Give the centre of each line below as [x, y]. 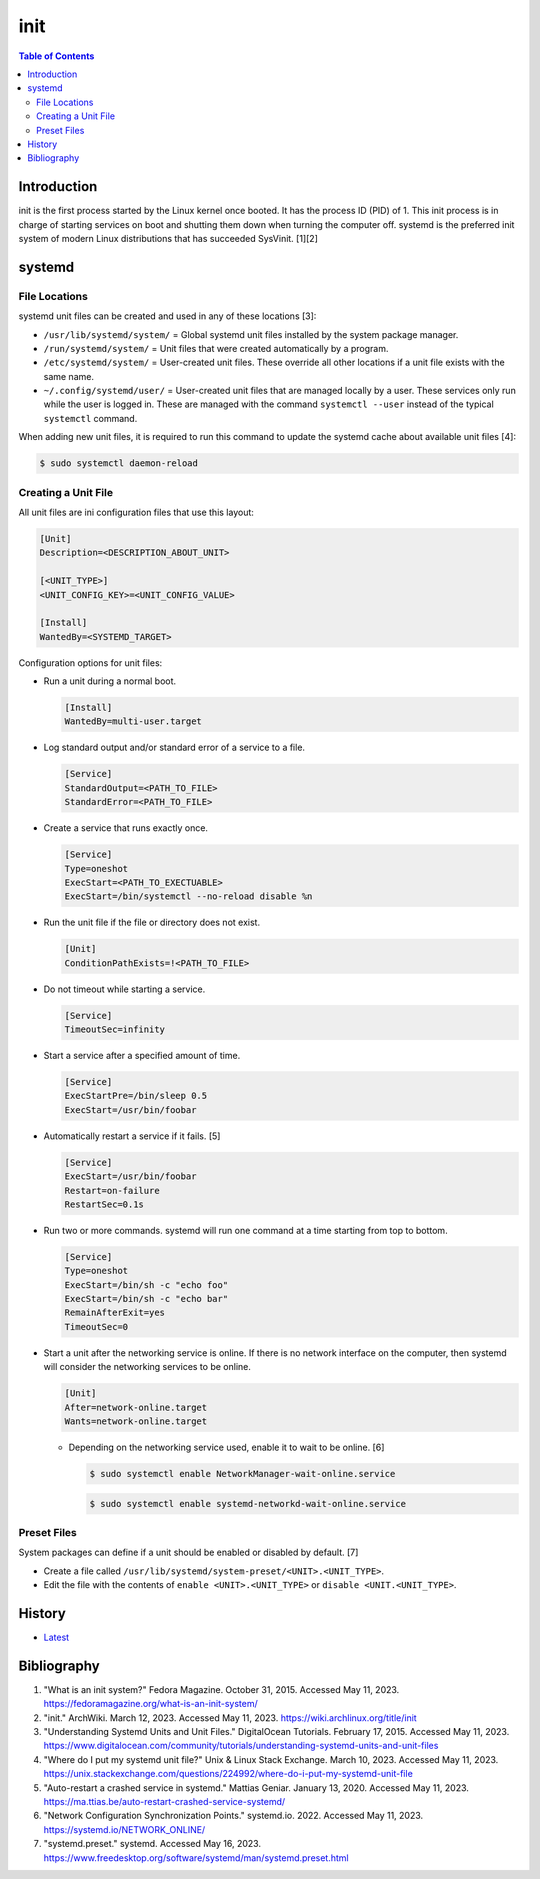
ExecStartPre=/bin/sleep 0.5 [136, 1096]
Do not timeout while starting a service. [124, 989]
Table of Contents [56, 56]
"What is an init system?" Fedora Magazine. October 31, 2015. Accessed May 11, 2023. [221, 1689]
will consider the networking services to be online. [147, 1367]
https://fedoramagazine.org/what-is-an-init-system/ [151, 1704]
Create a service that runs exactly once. [126, 828]
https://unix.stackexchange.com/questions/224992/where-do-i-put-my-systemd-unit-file [228, 1774]
